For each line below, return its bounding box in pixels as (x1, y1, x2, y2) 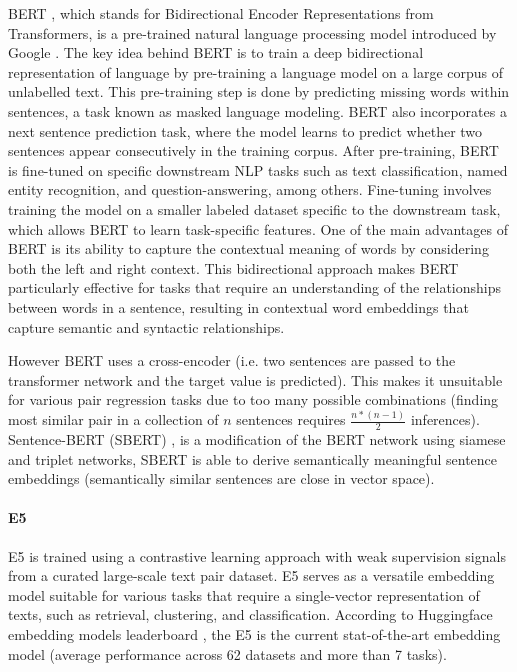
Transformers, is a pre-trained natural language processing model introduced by (8, 22, 497, 43)
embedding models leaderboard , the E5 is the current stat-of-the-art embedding (8, 624, 501, 645)
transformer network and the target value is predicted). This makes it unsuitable (8, 369, 503, 390)
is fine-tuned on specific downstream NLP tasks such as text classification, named (8, 159, 508, 180)
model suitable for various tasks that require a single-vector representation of (8, 584, 480, 605)
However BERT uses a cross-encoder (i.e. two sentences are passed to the (8, 350, 456, 371)
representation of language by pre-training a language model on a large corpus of (8, 61, 504, 82)
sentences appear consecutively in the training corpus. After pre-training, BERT (8, 140, 499, 161)
